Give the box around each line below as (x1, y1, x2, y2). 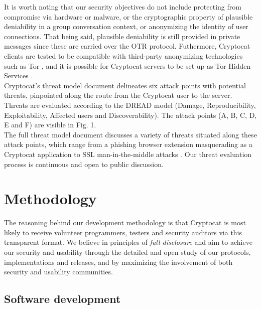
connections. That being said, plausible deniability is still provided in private (4, 31, 240, 41)
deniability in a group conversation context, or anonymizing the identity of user (4, 21, 248, 32)
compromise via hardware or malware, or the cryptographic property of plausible (4, 11, 253, 22)
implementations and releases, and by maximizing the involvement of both (4, 256, 233, 267)
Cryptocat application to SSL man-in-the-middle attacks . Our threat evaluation (4, 148, 252, 159)
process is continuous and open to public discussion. (4, 159, 164, 169)
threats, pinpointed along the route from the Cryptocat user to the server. (4, 90, 232, 100)
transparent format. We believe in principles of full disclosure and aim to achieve (4, 237, 252, 247)
